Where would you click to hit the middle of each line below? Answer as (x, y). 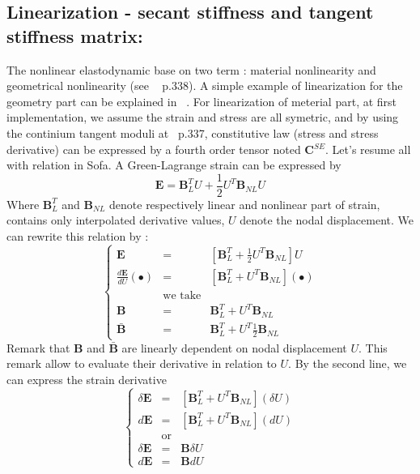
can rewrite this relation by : (78, 236)
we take (182, 295)
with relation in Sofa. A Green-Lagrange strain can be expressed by (174, 165)
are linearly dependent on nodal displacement (234, 347)
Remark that (38, 347)
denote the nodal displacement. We (327, 220)
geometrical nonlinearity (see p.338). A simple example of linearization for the (205, 85)
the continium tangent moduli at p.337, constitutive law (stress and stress (193, 132)
